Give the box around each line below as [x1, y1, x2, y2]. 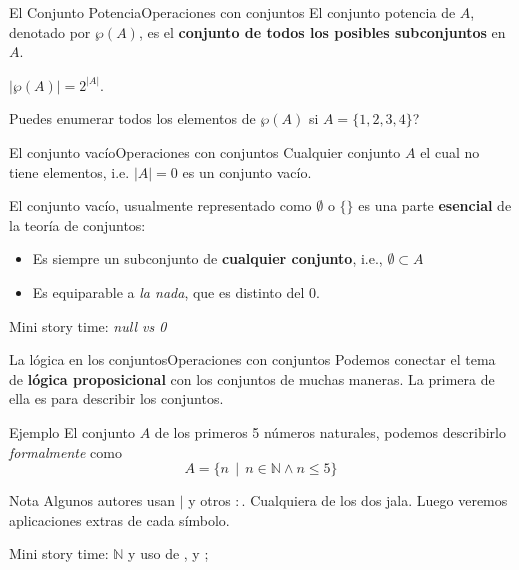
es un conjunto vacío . [182, 161, 312, 182]
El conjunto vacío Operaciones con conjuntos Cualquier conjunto [9, 141, 401, 162]
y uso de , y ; [128, 543, 209, 564]
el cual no [420, 141, 480, 162]
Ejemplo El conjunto [9, 421, 136, 442]
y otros [188, 490, 231, 511]
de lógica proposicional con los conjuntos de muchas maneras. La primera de [9, 368, 495, 389]
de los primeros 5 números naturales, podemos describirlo [154, 421, 506, 442]
